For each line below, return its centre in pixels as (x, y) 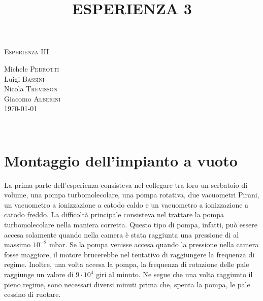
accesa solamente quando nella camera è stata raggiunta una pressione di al (122, 234)
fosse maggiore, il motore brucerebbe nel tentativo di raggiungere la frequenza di (129, 254)
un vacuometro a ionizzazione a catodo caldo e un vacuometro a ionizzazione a (126, 204)
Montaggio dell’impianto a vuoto (121, 160)
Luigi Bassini (24, 78)
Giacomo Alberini (32, 98)
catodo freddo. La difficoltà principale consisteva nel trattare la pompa (114, 214)
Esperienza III (27, 52)
